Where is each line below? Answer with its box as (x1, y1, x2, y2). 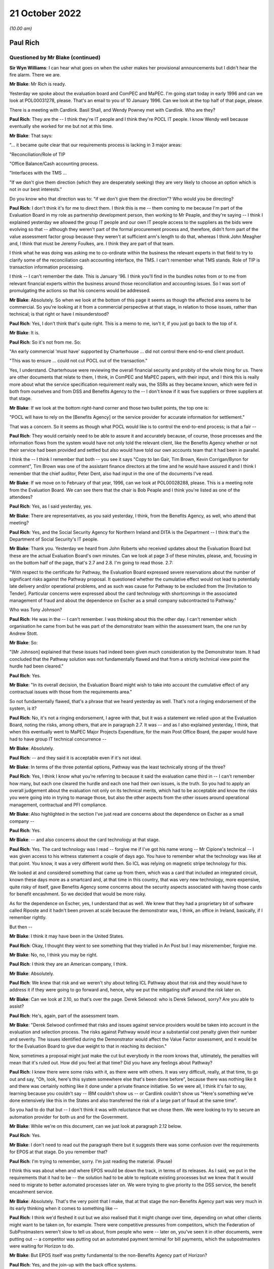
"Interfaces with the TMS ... (9, 170, 67, 176)
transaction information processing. (9, 264, 84, 270)
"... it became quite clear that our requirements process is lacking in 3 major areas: (9, 142, 182, 148)
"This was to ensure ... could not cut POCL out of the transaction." (9, 358, 148, 364)
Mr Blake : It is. (9, 330, 40, 336)
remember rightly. (9, 914, 47, 921)
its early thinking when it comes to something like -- (9, 1206, 118, 1211)
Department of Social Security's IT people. (9, 536, 99, 542)
